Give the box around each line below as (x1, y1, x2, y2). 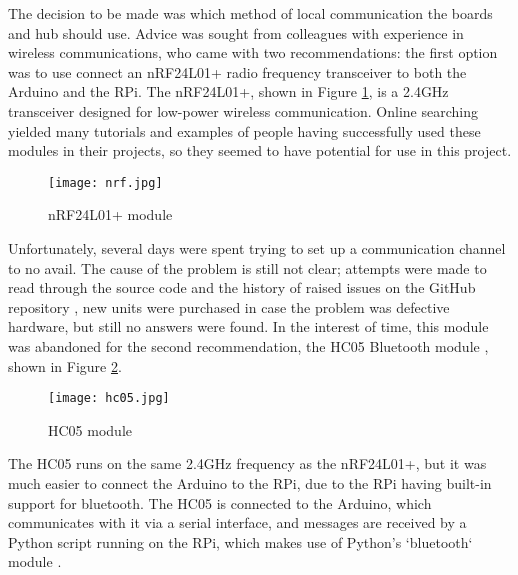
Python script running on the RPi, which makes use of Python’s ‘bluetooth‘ (8, 531, 473, 552)
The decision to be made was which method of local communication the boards (8, 3, 493, 23)
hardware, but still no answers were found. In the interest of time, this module (8, 316, 489, 337)
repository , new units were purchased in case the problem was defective (8, 296, 450, 317)
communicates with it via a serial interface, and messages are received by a (8, 512, 467, 533)
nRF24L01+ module (48, 204, 173, 225)
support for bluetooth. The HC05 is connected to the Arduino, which (8, 492, 432, 513)
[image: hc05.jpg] (48, 391, 170, 406)
